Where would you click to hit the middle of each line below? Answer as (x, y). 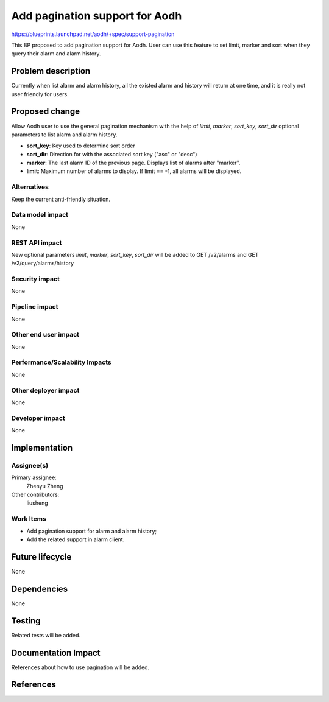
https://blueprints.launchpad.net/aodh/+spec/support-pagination (93, 34)
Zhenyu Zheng (45, 486)
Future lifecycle (41, 557)
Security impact (36, 279)
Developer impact (38, 418)
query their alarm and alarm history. (56, 54)
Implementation (42, 448)
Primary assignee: (34, 477)
